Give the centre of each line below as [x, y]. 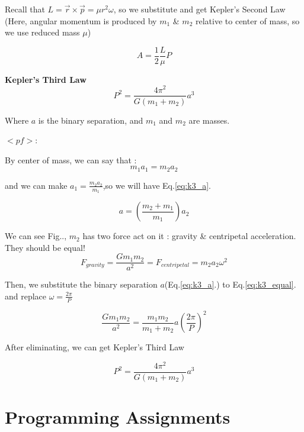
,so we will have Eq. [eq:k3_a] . [157, 185]
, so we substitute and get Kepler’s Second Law [199, 9]
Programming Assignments [118, 417]
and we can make [36, 185]
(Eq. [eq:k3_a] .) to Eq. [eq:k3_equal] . [230, 284]
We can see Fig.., [36, 236]
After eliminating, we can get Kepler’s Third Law [95, 347]
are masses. [209, 120]
